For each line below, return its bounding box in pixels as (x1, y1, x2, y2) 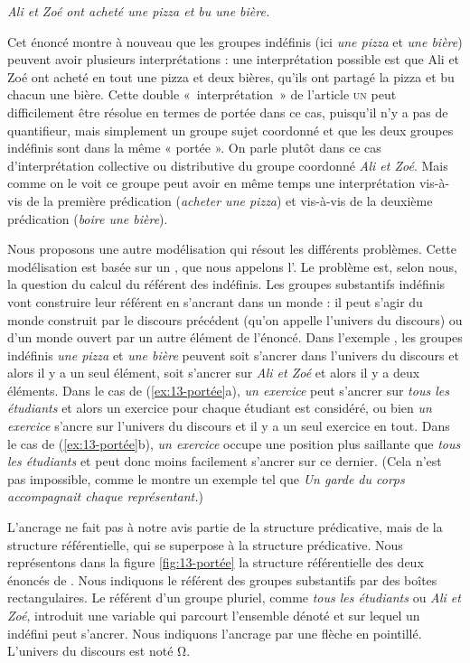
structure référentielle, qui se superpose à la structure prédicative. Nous (7, 535, 403, 554)
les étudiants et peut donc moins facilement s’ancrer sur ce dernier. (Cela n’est (7, 452, 442, 471)
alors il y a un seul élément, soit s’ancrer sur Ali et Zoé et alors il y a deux (7, 363, 420, 382)
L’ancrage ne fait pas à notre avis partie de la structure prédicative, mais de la (7, 518, 443, 537)
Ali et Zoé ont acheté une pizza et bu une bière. (7, 2, 270, 20)
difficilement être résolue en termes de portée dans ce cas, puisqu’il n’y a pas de (7, 102, 448, 121)
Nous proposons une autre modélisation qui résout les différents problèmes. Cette (7, 239, 457, 258)
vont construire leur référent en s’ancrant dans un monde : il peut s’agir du (7, 292, 423, 311)
